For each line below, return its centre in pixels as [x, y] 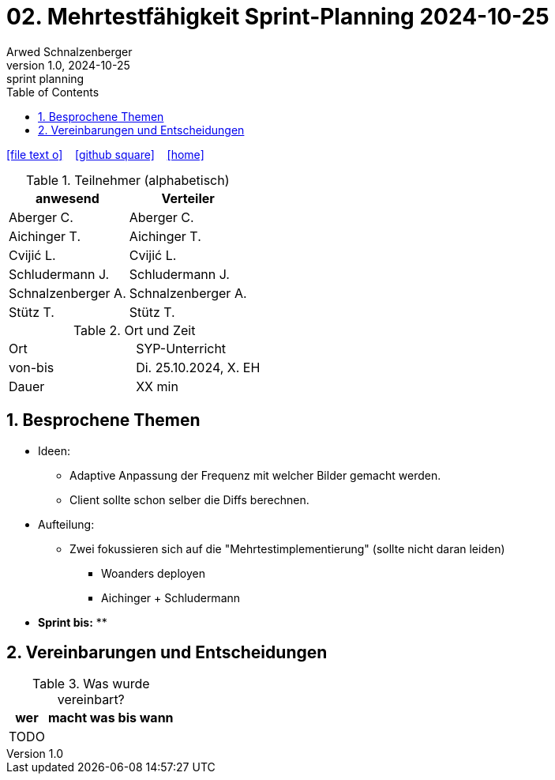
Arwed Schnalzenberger [69, 51]
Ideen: [54, 450]
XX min [157, 386]
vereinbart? [91, 700]
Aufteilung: [66, 524]
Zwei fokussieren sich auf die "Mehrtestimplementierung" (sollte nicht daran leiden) [287, 548]
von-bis [32, 367]
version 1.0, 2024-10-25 [68, 65]
